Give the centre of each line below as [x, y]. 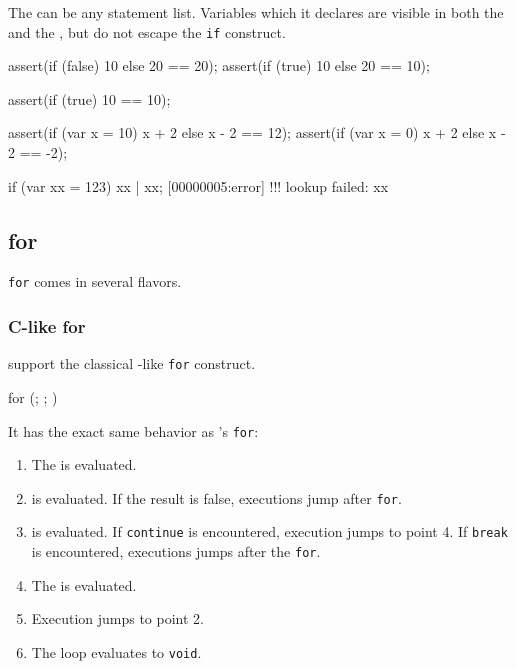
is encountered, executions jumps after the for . [176, 551]
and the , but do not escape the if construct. [147, 31]
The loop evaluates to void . [116, 651]
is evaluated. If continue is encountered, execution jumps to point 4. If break [269, 531]
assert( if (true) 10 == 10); [89, 98]
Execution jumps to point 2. [117, 618]
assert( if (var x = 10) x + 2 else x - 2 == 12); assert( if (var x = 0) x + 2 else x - [257, 132]
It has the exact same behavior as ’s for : [133, 430]
